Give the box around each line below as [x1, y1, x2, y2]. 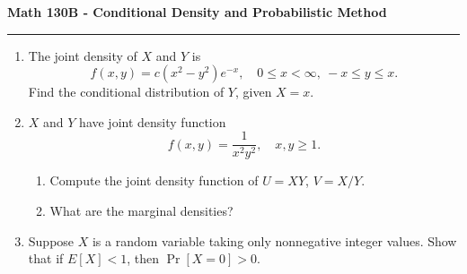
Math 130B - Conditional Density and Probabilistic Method [7, 3, 387, 21]
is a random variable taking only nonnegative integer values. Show [92, 231, 457, 250]
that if [28, 249, 64, 268]
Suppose [28, 231, 75, 250]
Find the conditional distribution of [28, 82, 225, 101]
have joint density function [79, 112, 226, 131]
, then [127, 249, 160, 268]
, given [234, 82, 272, 101]
